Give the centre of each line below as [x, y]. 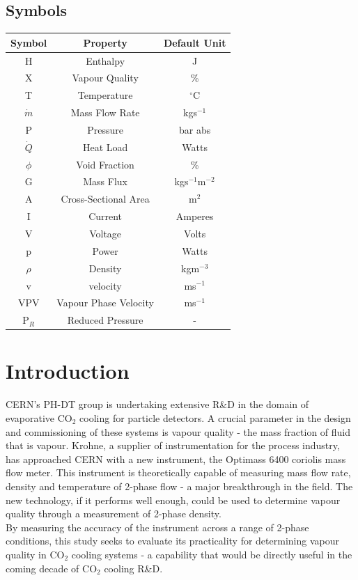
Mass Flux [105, 181]
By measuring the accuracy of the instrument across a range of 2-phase [157, 527]
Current [106, 216]
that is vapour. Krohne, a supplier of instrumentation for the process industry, [173, 445]
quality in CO [35, 554]
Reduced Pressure [105, 320]
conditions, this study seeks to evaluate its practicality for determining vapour [172, 541]
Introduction [68, 371]
